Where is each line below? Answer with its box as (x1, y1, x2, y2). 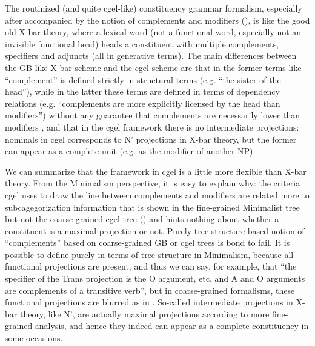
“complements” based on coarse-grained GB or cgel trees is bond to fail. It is (5, 236, 290, 249)
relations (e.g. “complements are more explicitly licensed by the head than (5, 97, 280, 109)
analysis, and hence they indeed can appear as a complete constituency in (35, 319, 309, 332)
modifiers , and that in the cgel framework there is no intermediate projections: (5, 120, 299, 133)
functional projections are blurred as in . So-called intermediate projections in (5, 296, 293, 308)
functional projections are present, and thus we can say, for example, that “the (5, 260, 297, 273)
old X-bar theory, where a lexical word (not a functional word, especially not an (5, 25, 302, 38)
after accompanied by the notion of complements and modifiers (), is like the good (5, 13, 310, 26)
